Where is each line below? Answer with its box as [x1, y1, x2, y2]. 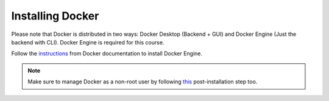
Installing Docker [11, 9, 99, 23]
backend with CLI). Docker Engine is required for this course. [11, 38, 164, 46]
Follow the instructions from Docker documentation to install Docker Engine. [11, 50, 203, 57]
